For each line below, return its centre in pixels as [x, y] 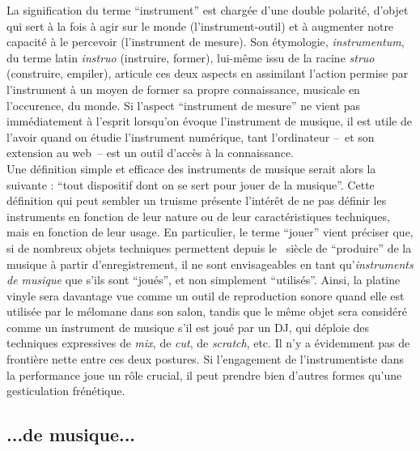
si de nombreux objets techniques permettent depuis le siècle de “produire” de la [209, 247]
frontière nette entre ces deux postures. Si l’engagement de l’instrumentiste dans [206, 359]
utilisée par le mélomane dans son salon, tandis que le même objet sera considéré [207, 311]
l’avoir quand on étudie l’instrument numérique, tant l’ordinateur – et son [191, 136]
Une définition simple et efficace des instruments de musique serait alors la [191, 168]
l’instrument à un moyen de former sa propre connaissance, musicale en [183, 89]
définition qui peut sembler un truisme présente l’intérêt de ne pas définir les [197, 200]
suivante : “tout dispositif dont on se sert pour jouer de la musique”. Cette [191, 184]
